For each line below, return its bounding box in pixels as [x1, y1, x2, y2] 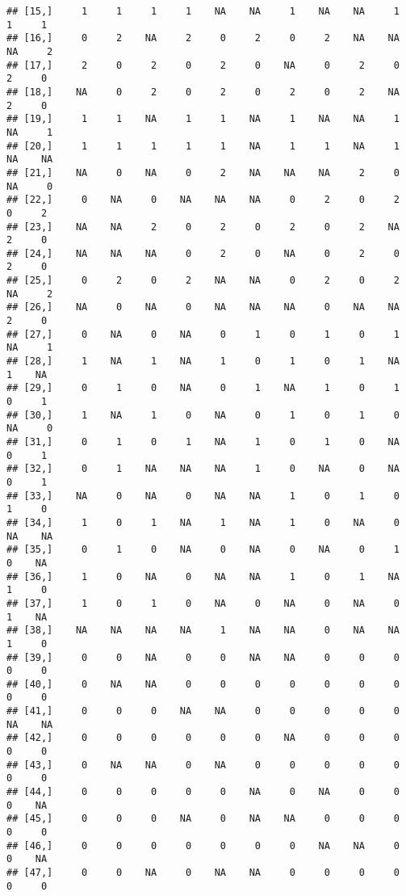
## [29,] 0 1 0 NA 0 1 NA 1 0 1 [6, 382, 400, 394]
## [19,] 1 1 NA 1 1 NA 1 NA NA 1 [6, 113, 400, 125]
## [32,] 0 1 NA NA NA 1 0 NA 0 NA [6, 463, 400, 475]
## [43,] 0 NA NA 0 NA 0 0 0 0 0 [6, 759, 400, 771]
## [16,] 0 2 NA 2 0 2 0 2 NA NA [6, 32, 400, 44]
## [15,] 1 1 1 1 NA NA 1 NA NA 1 [6, 6, 400, 17]
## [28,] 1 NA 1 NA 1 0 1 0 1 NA [6, 355, 400, 368]
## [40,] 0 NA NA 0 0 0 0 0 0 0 [6, 678, 400, 690]
